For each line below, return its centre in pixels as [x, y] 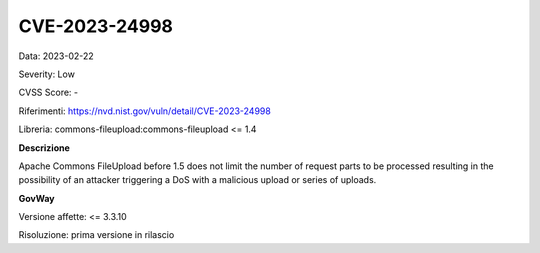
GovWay [36, 198]
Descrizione [44, 147]
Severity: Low [46, 74]
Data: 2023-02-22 [56, 56]
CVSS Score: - [48, 92]
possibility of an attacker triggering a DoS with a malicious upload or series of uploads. [197, 180]
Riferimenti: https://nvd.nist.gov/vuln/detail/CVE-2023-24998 [145, 111]
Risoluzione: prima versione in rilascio [96, 235]
